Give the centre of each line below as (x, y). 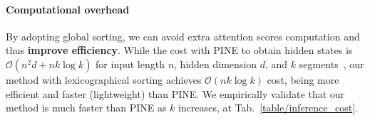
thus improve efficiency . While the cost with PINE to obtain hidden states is (179, 50)
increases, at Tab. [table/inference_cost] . (268, 108)
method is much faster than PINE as (86, 108)
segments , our (332, 64)
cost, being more (303, 79)
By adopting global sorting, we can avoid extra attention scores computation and (183, 36)
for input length (130, 64)
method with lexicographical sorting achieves (104, 79)
